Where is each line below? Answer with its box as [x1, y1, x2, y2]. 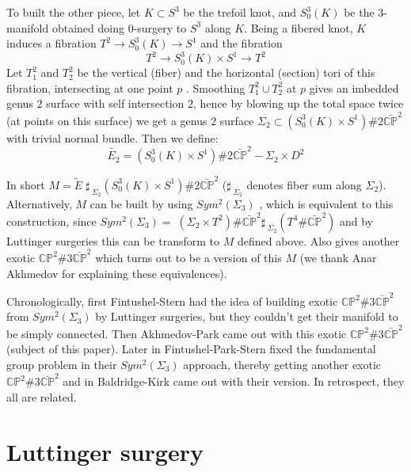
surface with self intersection [46, 95, 185, 112]
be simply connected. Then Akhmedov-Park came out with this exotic [6, 325, 347, 341]
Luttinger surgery [6, 435, 204, 467]
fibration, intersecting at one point [6, 79, 173, 96]
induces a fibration [6, 35, 97, 51]
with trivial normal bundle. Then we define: [6, 129, 219, 146]
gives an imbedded [309, 79, 399, 96]
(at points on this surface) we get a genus [6, 112, 207, 128]
